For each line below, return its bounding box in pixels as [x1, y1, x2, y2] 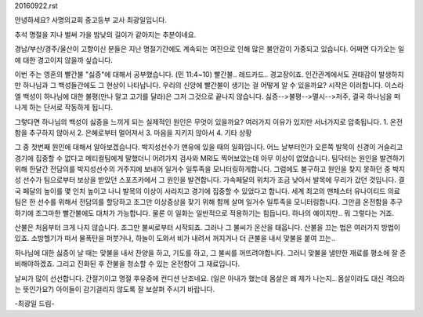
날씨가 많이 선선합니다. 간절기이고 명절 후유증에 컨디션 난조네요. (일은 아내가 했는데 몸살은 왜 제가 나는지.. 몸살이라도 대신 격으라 [14, 273, 405, 282]
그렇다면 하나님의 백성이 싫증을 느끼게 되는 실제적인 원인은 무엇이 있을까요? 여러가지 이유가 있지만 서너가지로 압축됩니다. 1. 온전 [14, 117, 403, 126]
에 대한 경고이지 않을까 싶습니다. [14, 55, 114, 64]
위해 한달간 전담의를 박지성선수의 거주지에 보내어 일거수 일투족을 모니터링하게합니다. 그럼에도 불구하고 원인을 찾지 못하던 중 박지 [14, 165, 406, 174]
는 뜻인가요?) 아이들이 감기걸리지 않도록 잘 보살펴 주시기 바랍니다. [14, 284, 215, 293]
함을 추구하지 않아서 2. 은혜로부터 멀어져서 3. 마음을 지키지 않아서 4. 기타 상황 [14, 128, 252, 137]
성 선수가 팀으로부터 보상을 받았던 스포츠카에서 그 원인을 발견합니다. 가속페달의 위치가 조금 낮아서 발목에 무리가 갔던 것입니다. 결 [14, 175, 405, 184]
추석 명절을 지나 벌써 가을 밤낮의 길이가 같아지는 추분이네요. [14, 30, 197, 39]
